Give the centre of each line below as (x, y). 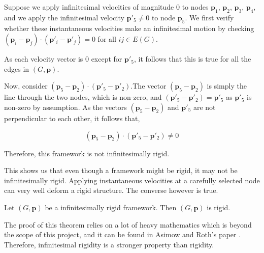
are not (204, 107)
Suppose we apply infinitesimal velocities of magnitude (89, 7)
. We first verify (209, 17)
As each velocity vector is (44, 59)
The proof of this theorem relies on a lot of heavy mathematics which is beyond (128, 224)
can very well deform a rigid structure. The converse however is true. (111, 190)
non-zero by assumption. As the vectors (65, 107)
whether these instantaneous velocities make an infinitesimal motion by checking (129, 28)
